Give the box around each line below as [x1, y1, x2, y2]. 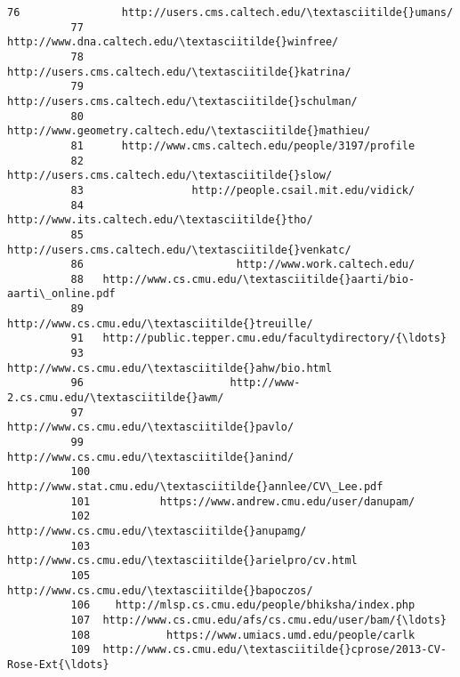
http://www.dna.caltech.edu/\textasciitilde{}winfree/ [7, 36, 339, 49]
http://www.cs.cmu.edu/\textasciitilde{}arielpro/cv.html [7, 554, 358, 568]
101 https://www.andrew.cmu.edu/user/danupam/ [70, 495, 416, 508]
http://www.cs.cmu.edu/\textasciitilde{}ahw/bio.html [7, 361, 333, 375]
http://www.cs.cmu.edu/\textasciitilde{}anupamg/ [7, 524, 307, 537]
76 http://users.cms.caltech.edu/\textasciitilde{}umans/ [7, 6, 454, 19]
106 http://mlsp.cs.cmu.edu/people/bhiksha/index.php [70, 599, 416, 612]
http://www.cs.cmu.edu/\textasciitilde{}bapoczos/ [7, 584, 313, 597]
